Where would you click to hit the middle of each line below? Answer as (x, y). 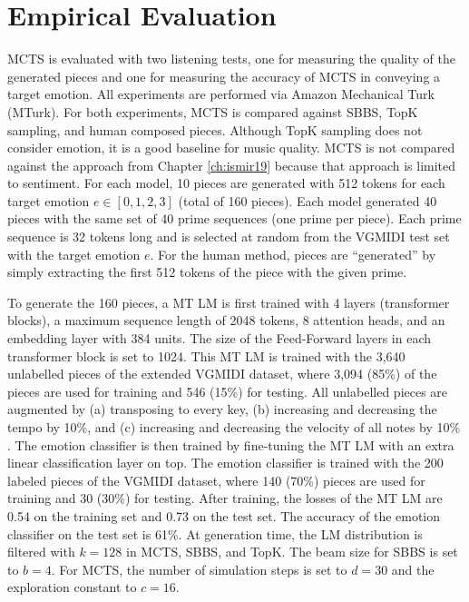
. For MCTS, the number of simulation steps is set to (199, 569)
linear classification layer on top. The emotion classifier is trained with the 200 (225, 463)
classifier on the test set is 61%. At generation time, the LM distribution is (215, 533)
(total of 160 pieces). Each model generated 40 (308, 200)
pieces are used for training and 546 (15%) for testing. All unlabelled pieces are (228, 391)
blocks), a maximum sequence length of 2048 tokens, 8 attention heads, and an (226, 320)
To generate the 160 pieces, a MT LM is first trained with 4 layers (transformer (229, 302)
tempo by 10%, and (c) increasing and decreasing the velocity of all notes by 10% (234, 427)
